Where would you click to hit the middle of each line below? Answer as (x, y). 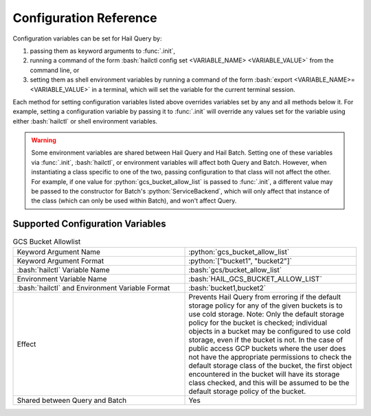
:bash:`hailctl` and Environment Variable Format (93, 288)
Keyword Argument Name (59, 252)
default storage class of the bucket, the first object (270, 365)
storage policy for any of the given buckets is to (266, 305)
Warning (44, 140)
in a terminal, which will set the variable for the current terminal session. (193, 89)
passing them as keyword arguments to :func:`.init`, (102, 51)
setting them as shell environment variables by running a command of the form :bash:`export (161, 80)
